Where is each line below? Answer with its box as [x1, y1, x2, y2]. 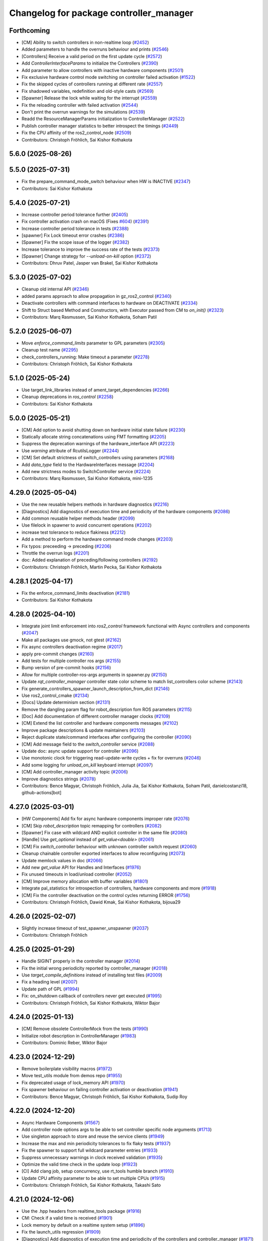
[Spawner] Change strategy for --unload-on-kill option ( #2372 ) [21, 253, 151, 259]
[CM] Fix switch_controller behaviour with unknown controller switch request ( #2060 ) [21, 843, 197, 849]
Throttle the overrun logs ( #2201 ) [21, 550, 89, 556]
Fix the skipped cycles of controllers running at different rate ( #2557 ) [21, 81, 163, 87]
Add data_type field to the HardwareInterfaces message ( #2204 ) [21, 462, 155, 468]
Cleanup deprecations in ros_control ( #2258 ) [21, 394, 114, 400]
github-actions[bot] [21, 790, 62, 796]
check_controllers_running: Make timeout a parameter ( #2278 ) [21, 354, 150, 360]
